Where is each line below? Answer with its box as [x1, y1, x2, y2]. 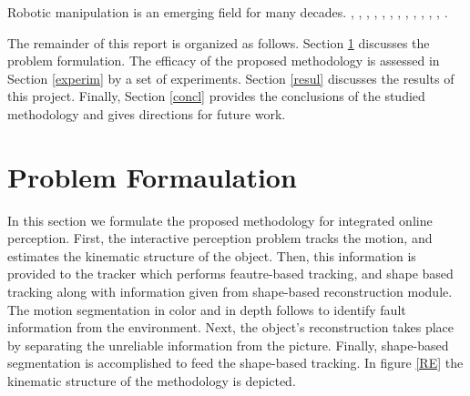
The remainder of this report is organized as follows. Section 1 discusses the [7, 33, 430, 52]
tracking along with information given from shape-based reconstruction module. [7, 282, 453, 301]
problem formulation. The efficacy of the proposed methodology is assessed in [7, 51, 440, 70]
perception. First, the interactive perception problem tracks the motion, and [7, 228, 433, 248]
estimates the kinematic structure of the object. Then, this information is [7, 246, 416, 265]
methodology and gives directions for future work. [7, 104, 286, 123]
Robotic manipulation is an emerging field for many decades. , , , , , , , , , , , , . [7, 3, 448, 21]
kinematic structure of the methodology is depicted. [7, 371, 296, 391]
